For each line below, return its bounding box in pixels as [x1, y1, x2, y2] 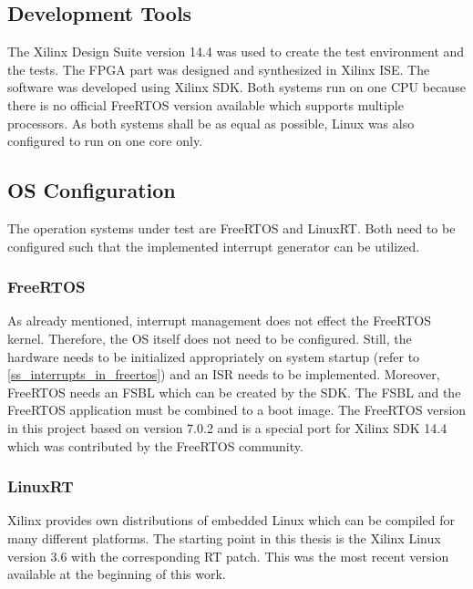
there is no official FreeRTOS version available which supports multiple [7, 95, 404, 114]
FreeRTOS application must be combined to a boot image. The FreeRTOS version [7, 400, 467, 419]
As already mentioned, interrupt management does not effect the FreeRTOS [7, 311, 432, 330]
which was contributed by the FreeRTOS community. [7, 436, 303, 455]
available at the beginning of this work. [7, 564, 226, 584]
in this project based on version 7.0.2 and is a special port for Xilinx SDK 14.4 [7, 418, 447, 437]
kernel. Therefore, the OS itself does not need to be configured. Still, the [7, 328, 412, 347]
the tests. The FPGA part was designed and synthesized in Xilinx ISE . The [7, 59, 430, 78]
